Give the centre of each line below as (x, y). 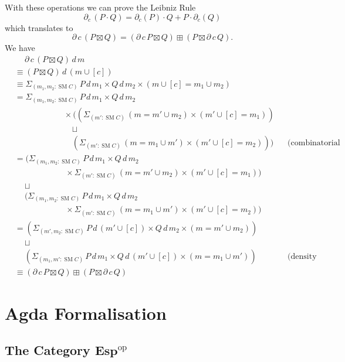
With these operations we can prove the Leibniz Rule (100, 7)
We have (20, 48)
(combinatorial (314, 143)
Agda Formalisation (86, 313)
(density (302, 256)
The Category (48, 350)
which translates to (39, 27)
